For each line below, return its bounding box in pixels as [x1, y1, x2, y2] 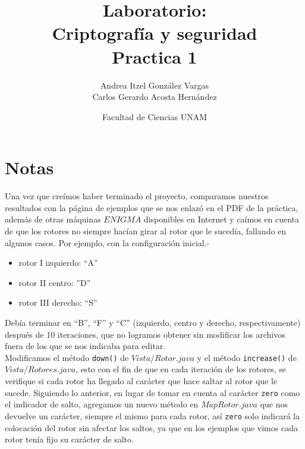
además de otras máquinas [5, 213, 101, 225]
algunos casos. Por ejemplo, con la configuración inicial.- [5, 236, 210, 249]
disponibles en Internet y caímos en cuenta [143, 213, 300, 225]
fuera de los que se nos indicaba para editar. [5, 340, 166, 352]
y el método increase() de [197, 351, 297, 363]
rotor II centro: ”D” [18, 276, 91, 288]
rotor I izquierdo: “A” [18, 256, 98, 269]
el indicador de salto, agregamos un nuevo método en [5, 398, 199, 410]
